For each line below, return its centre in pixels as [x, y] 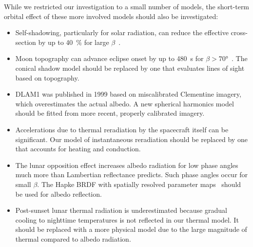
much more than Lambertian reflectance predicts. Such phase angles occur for [132, 175]
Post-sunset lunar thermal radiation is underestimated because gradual [121, 210]
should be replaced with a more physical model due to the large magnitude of [131, 229]
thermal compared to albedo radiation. [73, 238]
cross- [239, 32]
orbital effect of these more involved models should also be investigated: [111, 16]
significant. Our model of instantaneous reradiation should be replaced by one [131, 139]
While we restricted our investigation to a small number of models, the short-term [127, 6]
